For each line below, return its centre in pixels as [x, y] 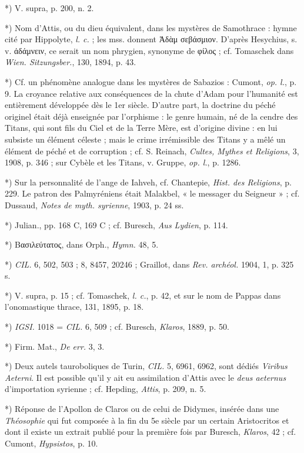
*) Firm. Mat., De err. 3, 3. [55, 346]
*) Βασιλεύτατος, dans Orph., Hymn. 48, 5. [82, 244]
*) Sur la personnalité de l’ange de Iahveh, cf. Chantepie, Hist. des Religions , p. [148, 182]
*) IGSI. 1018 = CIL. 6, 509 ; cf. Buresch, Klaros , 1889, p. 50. [117, 327]
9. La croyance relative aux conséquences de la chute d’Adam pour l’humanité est [151, 93]
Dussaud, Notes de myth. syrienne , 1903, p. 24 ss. [94, 204]
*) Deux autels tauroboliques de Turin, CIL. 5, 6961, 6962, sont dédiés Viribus [146, 366]
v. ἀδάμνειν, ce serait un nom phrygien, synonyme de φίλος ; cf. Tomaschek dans [149, 50]
